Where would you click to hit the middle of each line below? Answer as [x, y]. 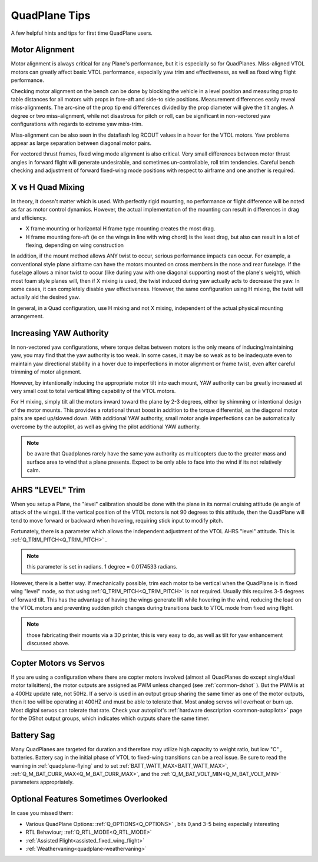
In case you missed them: [42, 813]
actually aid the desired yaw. [46, 297]
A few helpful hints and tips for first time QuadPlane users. [82, 33]
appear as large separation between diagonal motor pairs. [81, 143]
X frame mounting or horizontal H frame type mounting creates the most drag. [120, 229]
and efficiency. [29, 217]
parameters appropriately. [42, 782]
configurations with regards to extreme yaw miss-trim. [77, 124]
